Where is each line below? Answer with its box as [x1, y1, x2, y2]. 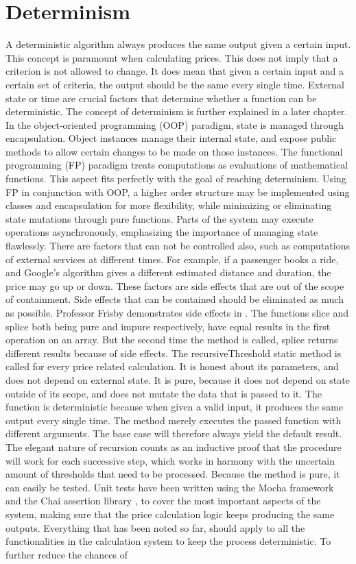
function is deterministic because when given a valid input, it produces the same [5, 400, 344, 414]
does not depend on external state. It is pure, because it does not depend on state [5, 372, 350, 387]
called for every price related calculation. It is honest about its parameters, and [5, 359, 339, 373]
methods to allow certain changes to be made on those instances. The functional [5, 144, 343, 158]
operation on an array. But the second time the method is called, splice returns [5, 332, 338, 347]
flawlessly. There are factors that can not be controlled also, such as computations [5, 238, 350, 253]
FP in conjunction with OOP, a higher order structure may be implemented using [5, 184, 350, 199]
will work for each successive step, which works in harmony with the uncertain [5, 453, 335, 467]
